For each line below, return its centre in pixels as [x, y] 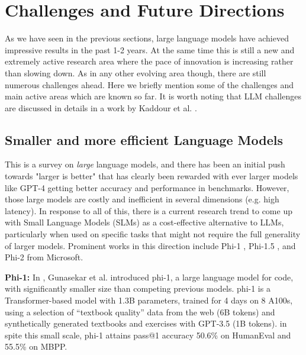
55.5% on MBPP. [36, 346]
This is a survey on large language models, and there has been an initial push [145, 164]
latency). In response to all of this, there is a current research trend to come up [149, 210]
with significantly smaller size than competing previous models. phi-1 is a [138, 288]
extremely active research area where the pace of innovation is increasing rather [149, 61]
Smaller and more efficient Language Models [144, 139]
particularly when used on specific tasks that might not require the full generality [153, 234]
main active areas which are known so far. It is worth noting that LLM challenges [153, 96]
